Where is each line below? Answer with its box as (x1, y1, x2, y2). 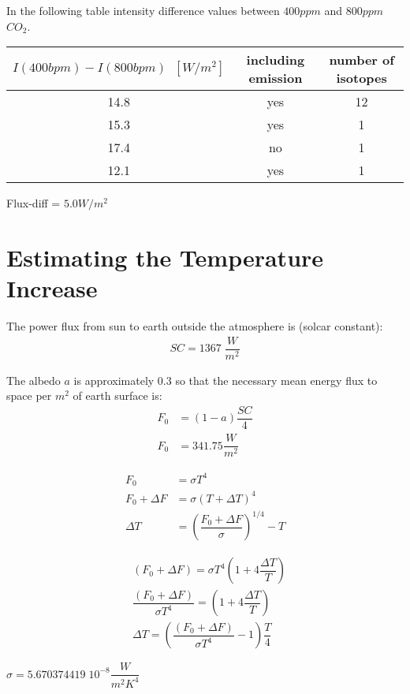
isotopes (336, 69, 387, 88)
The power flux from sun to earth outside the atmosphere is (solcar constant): (6, 318, 383, 334)
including (246, 50, 305, 69)
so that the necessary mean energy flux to (175, 371, 378, 388)
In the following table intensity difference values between (6, 2, 280, 18)
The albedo (6, 371, 61, 388)
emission (248, 69, 303, 88)
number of (329, 50, 394, 69)
